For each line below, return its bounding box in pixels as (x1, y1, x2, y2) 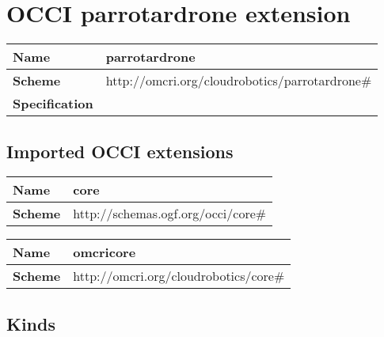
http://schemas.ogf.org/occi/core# (73, 204, 267, 223)
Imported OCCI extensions (6, 138, 234, 163)
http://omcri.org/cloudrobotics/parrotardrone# (105, 71, 372, 90)
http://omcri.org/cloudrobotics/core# (73, 267, 285, 286)
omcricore (73, 243, 136, 262)
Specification (13, 94, 93, 113)
